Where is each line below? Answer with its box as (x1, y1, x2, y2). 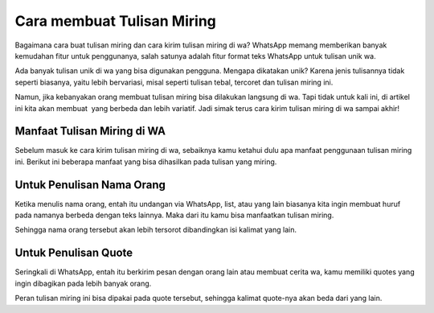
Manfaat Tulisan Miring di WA (14, 125, 166, 138)
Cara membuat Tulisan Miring (14, 12, 217, 30)
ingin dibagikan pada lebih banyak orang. (14, 278, 152, 288)
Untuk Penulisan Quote (14, 246, 133, 260)
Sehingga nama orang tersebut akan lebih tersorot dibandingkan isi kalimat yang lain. (14, 225, 297, 235)
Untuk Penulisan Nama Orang (14, 178, 166, 192)
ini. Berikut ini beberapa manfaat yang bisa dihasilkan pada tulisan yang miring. (14, 157, 277, 167)
